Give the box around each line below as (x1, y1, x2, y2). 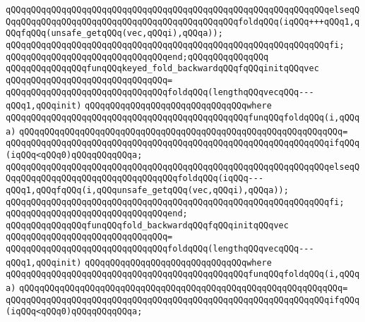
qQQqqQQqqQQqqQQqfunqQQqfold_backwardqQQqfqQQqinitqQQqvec (6, 220, 289, 230)
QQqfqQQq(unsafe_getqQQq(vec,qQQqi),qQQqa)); (6, 28, 223, 39)
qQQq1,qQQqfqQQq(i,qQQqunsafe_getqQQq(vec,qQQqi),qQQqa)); (6, 185, 289, 195)
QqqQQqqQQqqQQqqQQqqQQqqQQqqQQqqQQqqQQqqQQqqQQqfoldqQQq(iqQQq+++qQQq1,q (6, 16, 360, 27)
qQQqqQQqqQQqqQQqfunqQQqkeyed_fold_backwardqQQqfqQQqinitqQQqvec (6, 63, 319, 74)
